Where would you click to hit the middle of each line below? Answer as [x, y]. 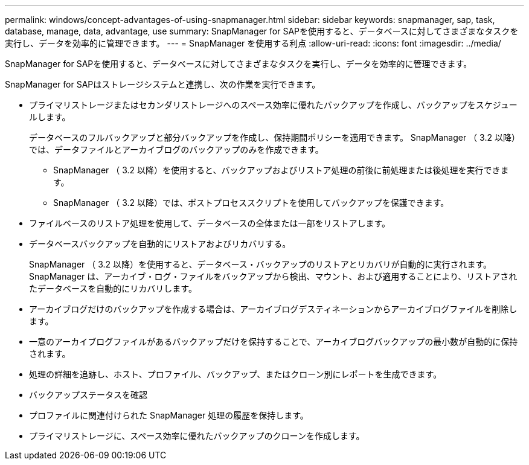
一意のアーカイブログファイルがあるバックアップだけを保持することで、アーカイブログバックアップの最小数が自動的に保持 [274, 342]
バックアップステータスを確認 [88, 395]
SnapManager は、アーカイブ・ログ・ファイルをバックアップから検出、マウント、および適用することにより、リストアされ [273, 276]
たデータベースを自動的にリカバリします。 [113, 288]
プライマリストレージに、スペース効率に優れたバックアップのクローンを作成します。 [197, 436]
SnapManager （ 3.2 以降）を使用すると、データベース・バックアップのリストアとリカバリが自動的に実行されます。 [261, 264]
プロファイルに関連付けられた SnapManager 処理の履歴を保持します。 [169, 415]
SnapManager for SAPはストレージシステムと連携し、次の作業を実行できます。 [163, 84]
